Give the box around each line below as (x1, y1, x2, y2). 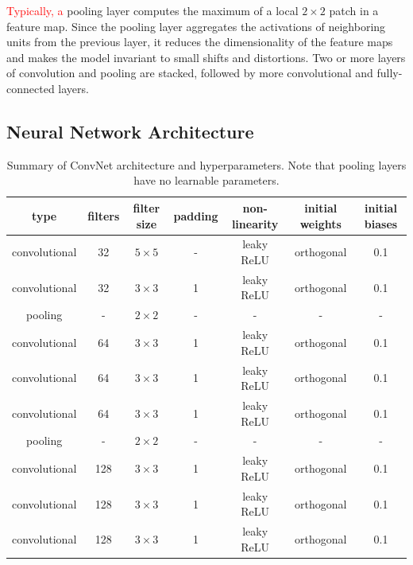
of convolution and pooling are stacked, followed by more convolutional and (6, 64, 373, 81)
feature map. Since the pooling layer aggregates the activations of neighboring (6, 18, 386, 34)
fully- (376, 64, 403, 81)
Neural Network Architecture (6, 119, 254, 143)
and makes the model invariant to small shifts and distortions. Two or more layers (6, 49, 406, 65)
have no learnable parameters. (133, 172, 280, 189)
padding (173, 207, 218, 224)
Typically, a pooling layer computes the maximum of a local (6, 2, 299, 18)
